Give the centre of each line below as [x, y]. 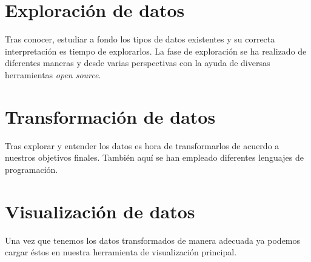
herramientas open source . [53, 74]
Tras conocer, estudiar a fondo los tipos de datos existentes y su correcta [140, 39]
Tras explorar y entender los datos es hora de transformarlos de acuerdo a [142, 145]
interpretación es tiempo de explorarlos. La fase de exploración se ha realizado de [156, 51]
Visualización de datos [100, 211]
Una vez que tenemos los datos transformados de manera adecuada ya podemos [153, 240]
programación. [32, 169]
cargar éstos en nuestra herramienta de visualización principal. [121, 252]
